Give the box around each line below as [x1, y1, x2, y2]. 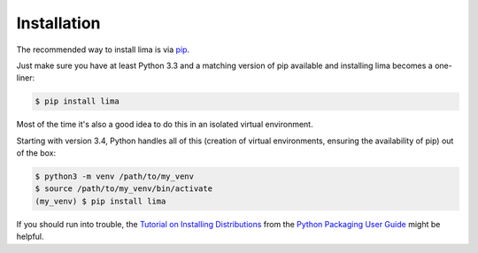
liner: [16, 73, 35, 83]
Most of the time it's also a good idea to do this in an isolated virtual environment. [16, 119, 313, 130]
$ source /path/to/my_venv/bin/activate [35, 184, 212, 194]
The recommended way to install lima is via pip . [16, 44, 190, 55]
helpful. [16, 231, 44, 242]
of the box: [16, 148, 57, 158]
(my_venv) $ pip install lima [35, 195, 166, 206]
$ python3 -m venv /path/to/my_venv [35, 172, 195, 181]
